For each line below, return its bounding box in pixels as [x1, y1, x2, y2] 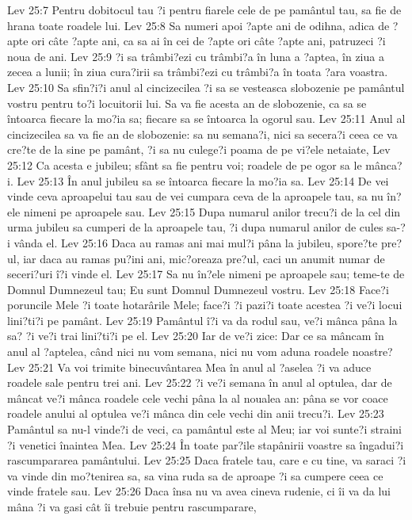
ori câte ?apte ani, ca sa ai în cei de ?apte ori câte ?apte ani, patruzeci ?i [32, 32, 386, 49]
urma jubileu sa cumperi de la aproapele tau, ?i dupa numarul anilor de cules [7, 219, 383, 235]
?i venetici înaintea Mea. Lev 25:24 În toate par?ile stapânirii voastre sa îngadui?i [7, 436, 404, 453]
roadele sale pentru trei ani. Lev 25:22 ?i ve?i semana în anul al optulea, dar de [7, 374, 392, 391]
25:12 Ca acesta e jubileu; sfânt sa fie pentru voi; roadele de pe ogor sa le [7, 156, 362, 173]
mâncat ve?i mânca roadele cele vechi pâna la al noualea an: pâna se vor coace [7, 389, 388, 406]
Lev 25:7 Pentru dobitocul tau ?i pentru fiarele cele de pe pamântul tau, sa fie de [7, 2, 402, 17]
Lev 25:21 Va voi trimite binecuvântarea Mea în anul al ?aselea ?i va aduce [7, 358, 372, 375]
